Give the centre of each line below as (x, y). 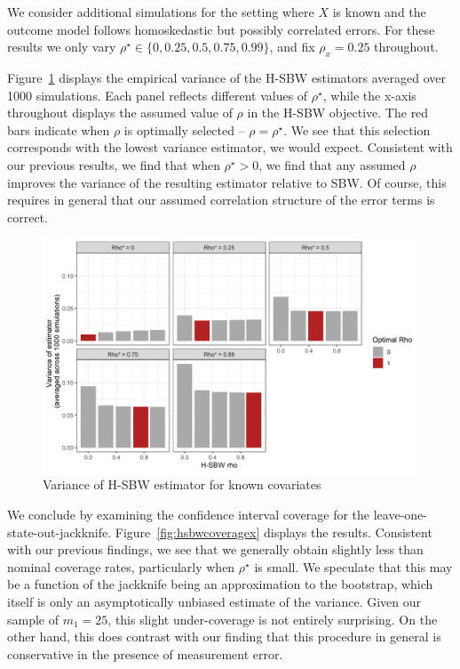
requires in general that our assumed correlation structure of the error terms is (221, 200)
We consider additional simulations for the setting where (161, 12)
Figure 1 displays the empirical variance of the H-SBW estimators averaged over (227, 77)
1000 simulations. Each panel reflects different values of (158, 95)
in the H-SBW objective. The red (338, 113)
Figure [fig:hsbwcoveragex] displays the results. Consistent (274, 532)
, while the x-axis (369, 95)
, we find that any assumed (332, 164)
